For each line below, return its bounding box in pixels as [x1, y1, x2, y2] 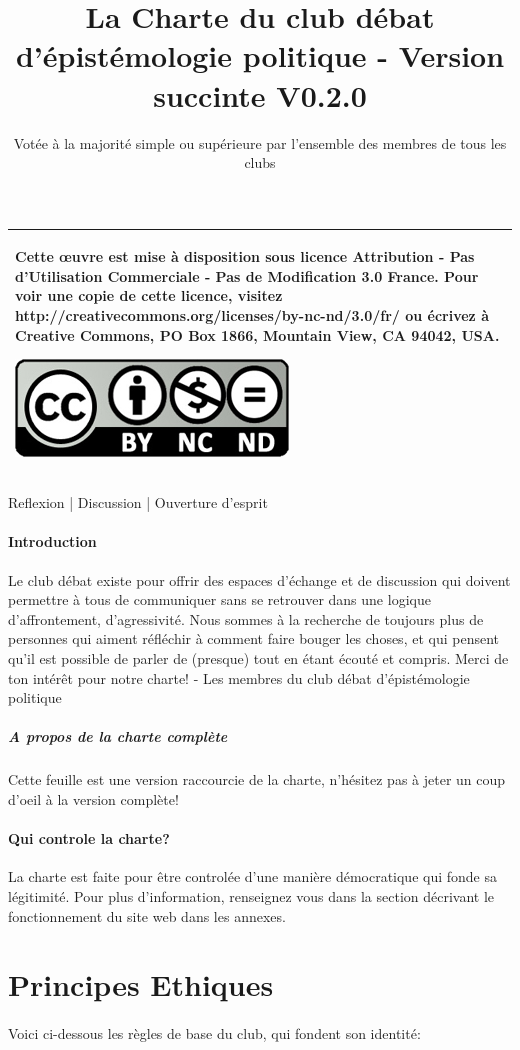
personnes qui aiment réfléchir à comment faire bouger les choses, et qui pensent [8, 628, 499, 649]
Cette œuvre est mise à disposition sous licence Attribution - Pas [15, 246, 475, 267]
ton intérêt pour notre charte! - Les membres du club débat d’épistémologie [8, 667, 470, 688]
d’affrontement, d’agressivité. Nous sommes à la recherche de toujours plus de [8, 608, 484, 629]
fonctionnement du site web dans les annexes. [8, 905, 286, 926]
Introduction [8, 531, 97, 552]
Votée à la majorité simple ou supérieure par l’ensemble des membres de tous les [13, 132, 507, 153]
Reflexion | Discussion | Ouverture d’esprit [8, 492, 268, 513]
